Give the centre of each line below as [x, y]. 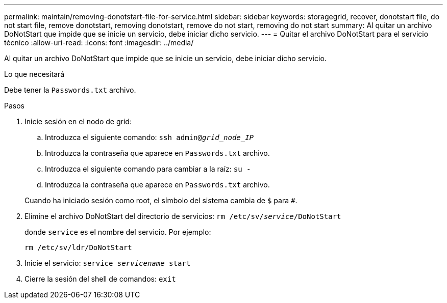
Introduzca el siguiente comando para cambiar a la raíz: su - [148, 169]
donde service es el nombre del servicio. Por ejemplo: [118, 232]
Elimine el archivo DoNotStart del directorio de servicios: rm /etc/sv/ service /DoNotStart [183, 216]
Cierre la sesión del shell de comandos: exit [100, 279]
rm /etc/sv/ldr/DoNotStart [78, 247]
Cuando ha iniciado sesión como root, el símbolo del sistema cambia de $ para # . [161, 200]
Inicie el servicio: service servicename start [108, 263]
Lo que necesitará [34, 74]
